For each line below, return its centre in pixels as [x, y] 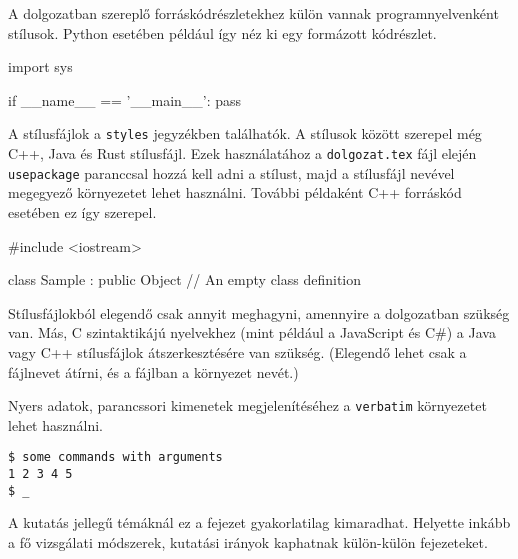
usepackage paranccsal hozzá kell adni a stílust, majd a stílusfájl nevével [231, 172]
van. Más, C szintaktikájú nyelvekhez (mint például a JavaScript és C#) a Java [252, 332]
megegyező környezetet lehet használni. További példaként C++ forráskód [235, 192]
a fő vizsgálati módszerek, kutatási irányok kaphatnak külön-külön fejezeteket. [248, 541]
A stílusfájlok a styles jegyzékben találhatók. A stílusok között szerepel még [245, 133]
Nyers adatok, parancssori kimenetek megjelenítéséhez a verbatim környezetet [247, 405]
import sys [40, 66]
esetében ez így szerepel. [82, 211]
